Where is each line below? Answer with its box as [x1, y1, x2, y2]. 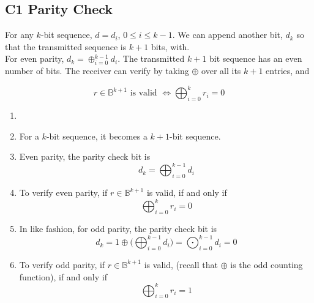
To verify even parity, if [19, 186, 108, 199]
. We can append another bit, [172, 28, 283, 41]
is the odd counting [230, 258, 303, 271]
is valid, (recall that [144, 258, 218, 271]
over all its [201, 64, 241, 77]
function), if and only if [19, 270, 107, 283]
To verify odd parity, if [19, 258, 105, 271]
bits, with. [151, 40, 190, 53]
